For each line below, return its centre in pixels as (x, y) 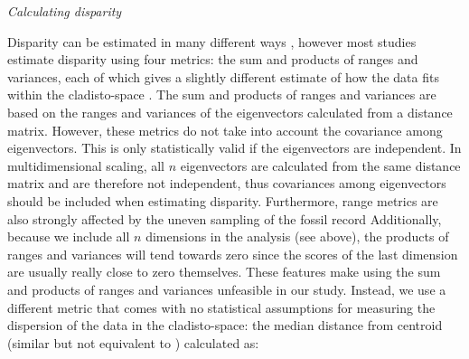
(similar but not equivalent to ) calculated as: (133, 342)
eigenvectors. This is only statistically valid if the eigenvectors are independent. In (234, 148)
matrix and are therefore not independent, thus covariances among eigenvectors (227, 183)
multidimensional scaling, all (86, 165)
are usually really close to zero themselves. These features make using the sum (224, 272)
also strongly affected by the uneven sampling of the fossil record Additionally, (225, 218)
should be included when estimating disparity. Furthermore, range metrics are (223, 200)
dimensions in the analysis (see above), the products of (297, 236)
